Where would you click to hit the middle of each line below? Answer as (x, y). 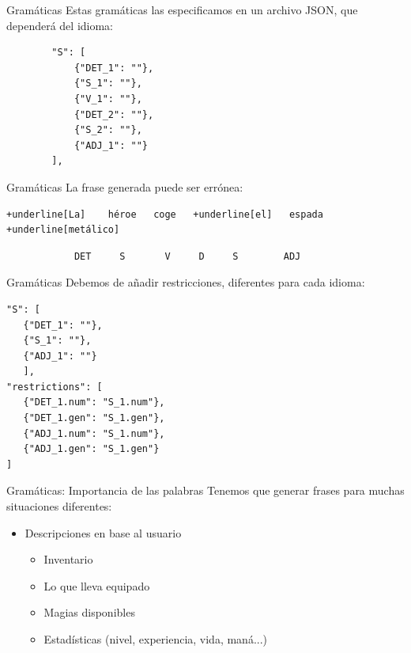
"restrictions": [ (55, 387)
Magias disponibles (89, 612)
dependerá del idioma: (60, 25)
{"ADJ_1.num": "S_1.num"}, (94, 433)
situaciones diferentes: (59, 506)
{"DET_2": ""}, (114, 114)
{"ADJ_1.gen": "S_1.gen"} (91, 449)
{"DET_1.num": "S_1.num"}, (94, 402)
